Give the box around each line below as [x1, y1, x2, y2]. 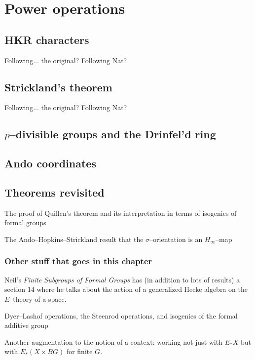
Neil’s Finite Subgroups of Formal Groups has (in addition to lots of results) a [4, 274, 240, 284]
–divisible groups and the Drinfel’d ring [9, 126, 216, 142]
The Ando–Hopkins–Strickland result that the [4, 234, 144, 244]
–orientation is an [149, 234, 203, 244]
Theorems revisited [4, 184, 105, 200]
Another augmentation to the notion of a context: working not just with [4, 336, 222, 347]
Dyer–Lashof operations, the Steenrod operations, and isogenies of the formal [4, 310, 238, 320]
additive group [4, 320, 48, 330]
